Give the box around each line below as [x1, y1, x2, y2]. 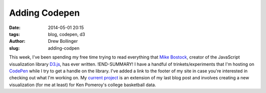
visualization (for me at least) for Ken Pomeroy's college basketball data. [9, 82, 156, 88]
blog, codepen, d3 [48, 31, 86, 37]
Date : [9, 25, 21, 31]
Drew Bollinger [48, 38, 78, 44]
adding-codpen [48, 45, 80, 51]
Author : [9, 38, 26, 44]
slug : [9, 45, 20, 51]
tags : [9, 31, 20, 37]
